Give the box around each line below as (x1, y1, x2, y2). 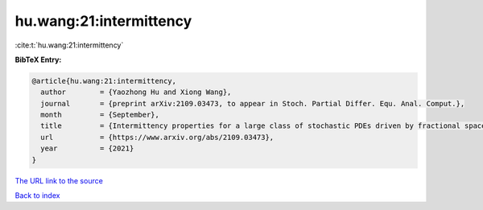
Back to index (14, 191, 60, 200)
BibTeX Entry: (14, 55, 62, 64)
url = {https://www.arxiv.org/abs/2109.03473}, (40, 133, 275, 142)
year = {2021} (40, 144, 134, 153)
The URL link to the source (14, 175, 104, 185)
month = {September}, (40, 110, 160, 120)
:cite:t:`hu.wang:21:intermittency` (14, 40, 124, 50)
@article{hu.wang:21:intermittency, (31, 76, 177, 85)
